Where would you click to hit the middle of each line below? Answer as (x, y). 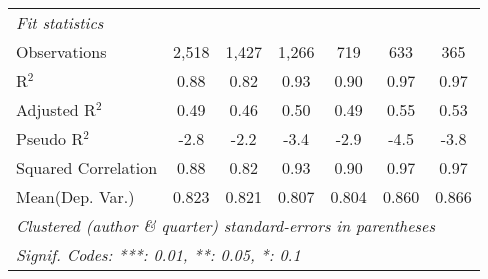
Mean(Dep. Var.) (75, 196)
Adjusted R (56, 109)
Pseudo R (50, 138)
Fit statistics (60, 22)
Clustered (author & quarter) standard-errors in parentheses (225, 225)
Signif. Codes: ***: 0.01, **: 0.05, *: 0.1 (158, 254)
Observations (61, 51)
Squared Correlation (87, 167)
